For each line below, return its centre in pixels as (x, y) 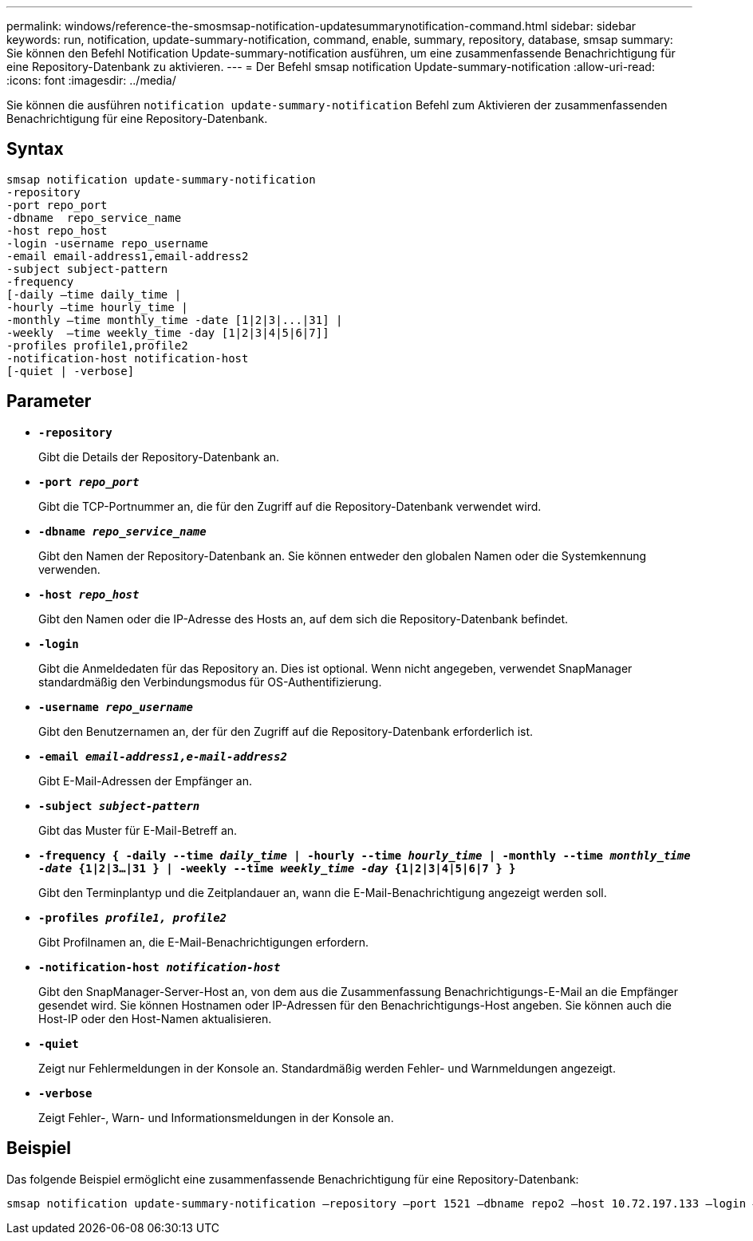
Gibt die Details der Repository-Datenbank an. (159, 456)
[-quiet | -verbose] (71, 371)
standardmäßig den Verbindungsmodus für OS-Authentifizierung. (210, 682)
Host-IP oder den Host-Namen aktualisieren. (155, 1018)
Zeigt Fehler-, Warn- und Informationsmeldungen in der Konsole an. (216, 1117)
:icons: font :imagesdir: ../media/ (91, 80)
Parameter (49, 401)
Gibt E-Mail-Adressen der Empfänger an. (146, 781)
